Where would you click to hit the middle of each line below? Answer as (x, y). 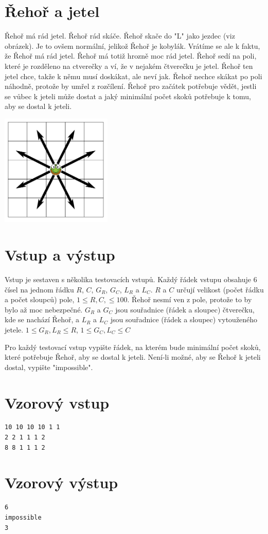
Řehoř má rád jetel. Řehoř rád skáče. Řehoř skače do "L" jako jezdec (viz (120, 36)
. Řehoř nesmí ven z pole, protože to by (190, 299)
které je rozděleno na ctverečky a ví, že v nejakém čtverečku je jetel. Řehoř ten (129, 66)
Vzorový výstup (61, 482)
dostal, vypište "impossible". (49, 367)
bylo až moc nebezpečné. (44, 309)
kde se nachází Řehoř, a (42, 319)
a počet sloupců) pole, (40, 299)
